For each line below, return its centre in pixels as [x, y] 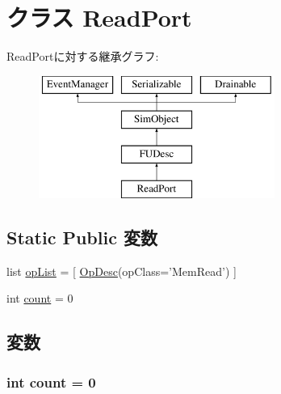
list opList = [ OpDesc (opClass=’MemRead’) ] [122, 271]
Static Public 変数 [82, 237]
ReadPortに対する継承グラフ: [83, 56]
